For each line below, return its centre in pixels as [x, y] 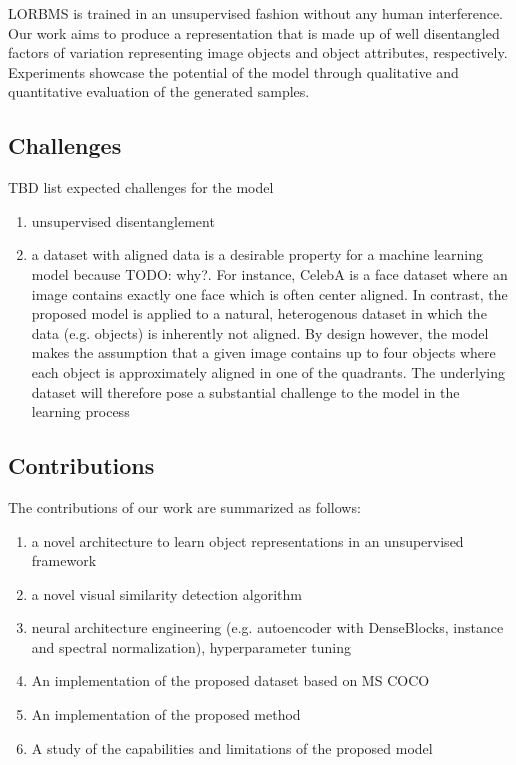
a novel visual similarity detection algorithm [166, 593]
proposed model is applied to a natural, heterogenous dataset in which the [259, 313]
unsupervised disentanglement [123, 220]
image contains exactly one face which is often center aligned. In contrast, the [269, 293]
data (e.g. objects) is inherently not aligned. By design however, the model [260, 332]
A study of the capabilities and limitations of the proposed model [232, 747]
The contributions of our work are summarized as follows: [184, 506]
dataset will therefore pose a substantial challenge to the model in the [245, 391]
